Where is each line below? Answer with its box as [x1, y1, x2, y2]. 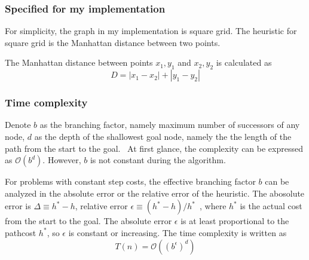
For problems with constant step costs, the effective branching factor [5, 175, 256, 188]
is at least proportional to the [180, 215, 289, 227]
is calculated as [216, 56, 272, 69]
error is [5, 200, 31, 212]
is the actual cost [240, 200, 302, 212]
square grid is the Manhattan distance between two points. [5, 36, 221, 48]
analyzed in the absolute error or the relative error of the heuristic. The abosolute [5, 186, 305, 199]
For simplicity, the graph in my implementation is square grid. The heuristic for [5, 25, 297, 37]
